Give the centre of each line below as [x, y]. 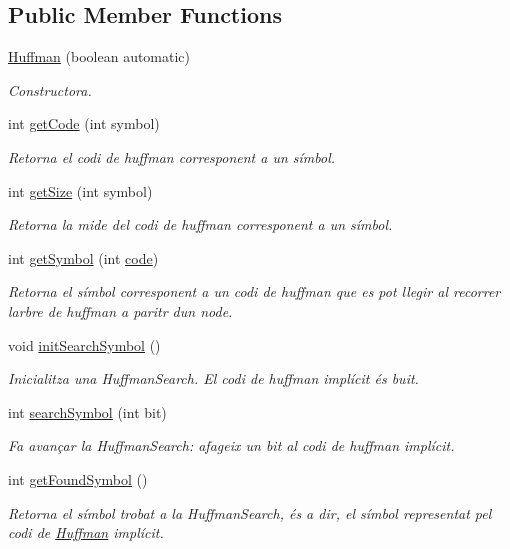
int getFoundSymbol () [78, 478]
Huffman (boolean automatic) [99, 56]
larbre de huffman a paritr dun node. [120, 310]
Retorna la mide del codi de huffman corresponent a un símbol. [200, 224]
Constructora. [50, 89]
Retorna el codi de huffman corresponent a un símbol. [172, 156]
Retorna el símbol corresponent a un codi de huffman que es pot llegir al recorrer [254, 291]
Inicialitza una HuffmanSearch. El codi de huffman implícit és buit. [213, 378]
